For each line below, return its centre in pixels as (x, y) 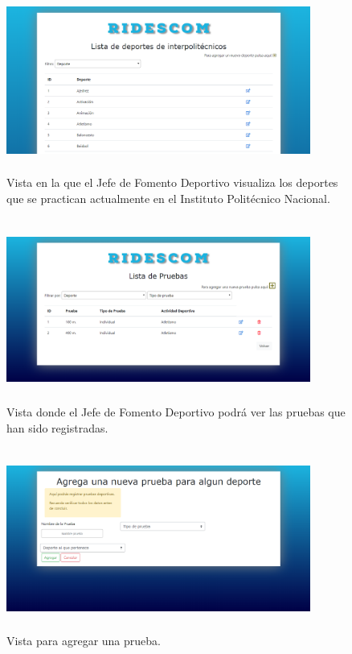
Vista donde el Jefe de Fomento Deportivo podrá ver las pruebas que (176, 411)
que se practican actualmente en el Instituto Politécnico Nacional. (168, 198)
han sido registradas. (57, 427)
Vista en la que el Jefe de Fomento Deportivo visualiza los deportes (172, 182)
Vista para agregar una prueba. (84, 641)
